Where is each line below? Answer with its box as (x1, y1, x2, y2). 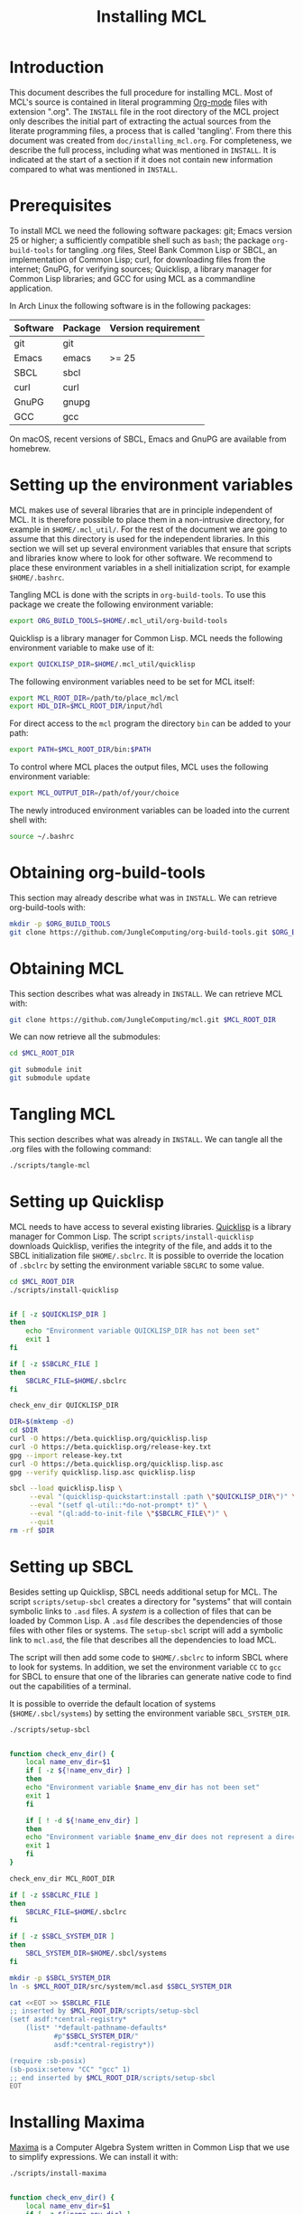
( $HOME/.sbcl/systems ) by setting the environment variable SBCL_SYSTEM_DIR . (9, 1707, 291, 1718)
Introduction (9, 57, 105, 78)
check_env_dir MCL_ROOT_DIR (9, 1874, 115, 1884)
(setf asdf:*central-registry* (9, 2015, 127, 2024)
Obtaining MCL (9, 958, 124, 979)
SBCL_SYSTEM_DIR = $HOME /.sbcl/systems (25, 1949, 168, 1958)
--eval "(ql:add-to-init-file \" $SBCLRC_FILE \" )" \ (29, 1510, 228, 1519)
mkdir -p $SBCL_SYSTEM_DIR (9, 1973, 111, 1983)
